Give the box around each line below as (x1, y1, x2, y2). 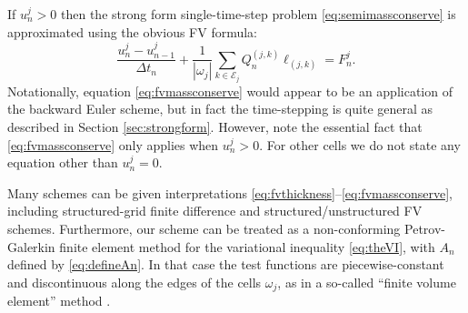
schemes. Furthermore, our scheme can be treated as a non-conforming (7, 218, 401, 237)
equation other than (7, 153, 118, 172)
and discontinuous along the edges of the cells (7, 272, 262, 291)
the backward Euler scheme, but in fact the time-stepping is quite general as (7, 99, 433, 118)
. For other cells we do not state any (259, 135, 461, 154)
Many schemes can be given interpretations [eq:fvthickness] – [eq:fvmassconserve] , (7, 183, 453, 202)
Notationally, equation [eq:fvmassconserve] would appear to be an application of (7, 81, 453, 100)
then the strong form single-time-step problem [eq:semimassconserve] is (61, 5, 456, 23)
